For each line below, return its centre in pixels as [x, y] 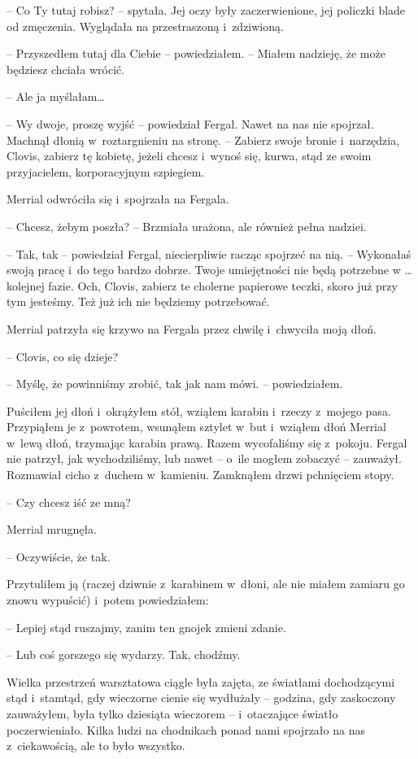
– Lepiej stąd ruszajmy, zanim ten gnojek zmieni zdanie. [146, 627]
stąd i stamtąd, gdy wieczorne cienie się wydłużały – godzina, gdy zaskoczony [201, 698]
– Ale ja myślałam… [56, 96]
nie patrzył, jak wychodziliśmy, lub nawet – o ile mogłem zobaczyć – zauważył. [204, 458]
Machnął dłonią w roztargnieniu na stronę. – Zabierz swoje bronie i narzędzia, [203, 140]
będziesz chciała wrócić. [66, 69]
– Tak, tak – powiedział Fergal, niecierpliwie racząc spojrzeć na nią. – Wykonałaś [209, 253]
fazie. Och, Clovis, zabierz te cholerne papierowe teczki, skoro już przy [223, 285]
